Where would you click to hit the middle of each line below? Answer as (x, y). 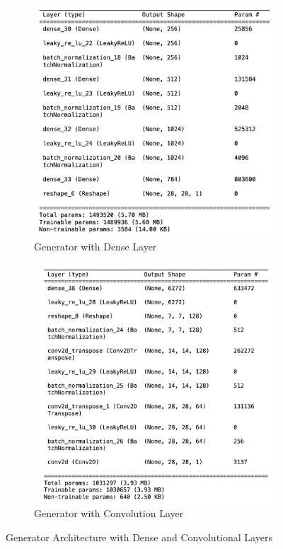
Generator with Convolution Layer (109, 513)
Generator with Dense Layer (96, 247)
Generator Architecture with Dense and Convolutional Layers (139, 537)
